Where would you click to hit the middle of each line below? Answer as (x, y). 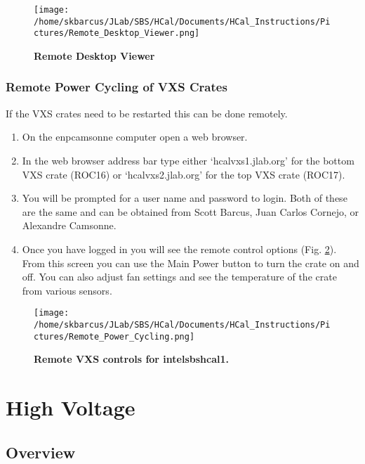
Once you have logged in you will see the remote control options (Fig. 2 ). (179, 249)
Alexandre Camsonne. (69, 225)
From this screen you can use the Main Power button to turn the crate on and (191, 263)
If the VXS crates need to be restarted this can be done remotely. (147, 113)
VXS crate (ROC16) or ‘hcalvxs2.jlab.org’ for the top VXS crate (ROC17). (184, 174)
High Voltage (71, 407)
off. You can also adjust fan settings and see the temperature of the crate (179, 277)
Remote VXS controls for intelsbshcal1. (131, 359)
